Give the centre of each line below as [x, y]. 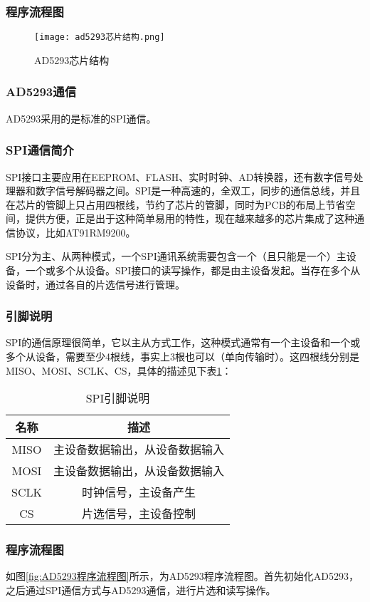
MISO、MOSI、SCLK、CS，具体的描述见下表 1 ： [119, 370]
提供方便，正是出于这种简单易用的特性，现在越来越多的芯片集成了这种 [190, 218]
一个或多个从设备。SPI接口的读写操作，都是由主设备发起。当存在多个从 [193, 270]
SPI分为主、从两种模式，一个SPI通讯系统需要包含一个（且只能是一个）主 [176, 256]
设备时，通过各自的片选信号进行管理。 [95, 284]
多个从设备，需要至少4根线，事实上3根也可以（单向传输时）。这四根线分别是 [183, 357]
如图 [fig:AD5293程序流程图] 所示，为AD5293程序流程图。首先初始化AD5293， [183, 576]
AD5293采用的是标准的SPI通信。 [81, 118]
